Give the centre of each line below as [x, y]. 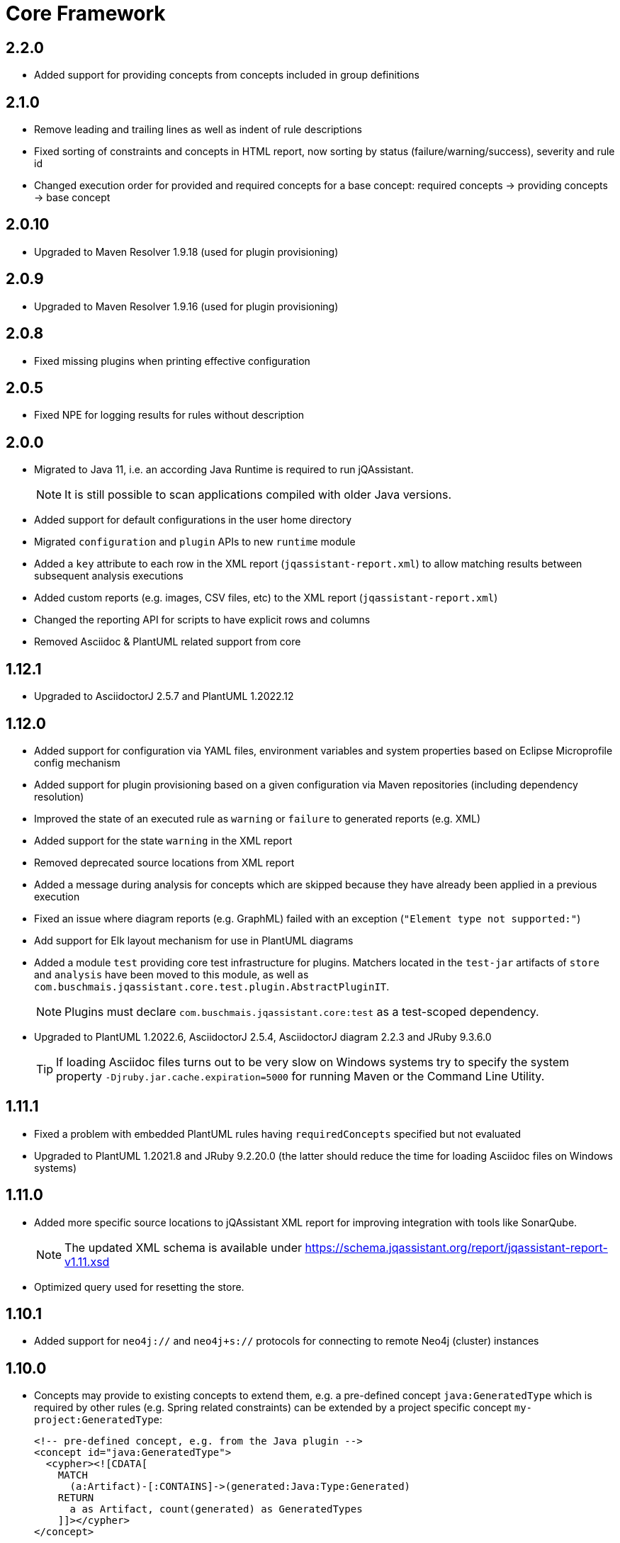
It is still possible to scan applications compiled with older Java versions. [258, 495]
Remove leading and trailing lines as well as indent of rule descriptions [198, 130]
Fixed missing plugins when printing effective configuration [172, 361]
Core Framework [86, 13]
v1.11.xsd [87, 1261]
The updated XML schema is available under [183, 1247]
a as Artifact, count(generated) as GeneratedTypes [216, 1509]
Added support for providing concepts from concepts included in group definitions [227, 75]
